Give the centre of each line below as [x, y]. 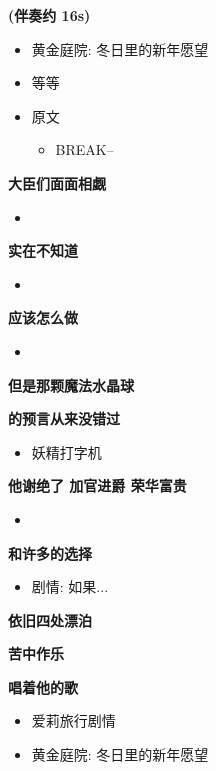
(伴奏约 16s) [49, 15]
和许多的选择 [50, 552]
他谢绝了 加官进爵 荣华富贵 [97, 485]
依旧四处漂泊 [50, 619]
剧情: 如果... [70, 586]
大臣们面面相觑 [57, 182]
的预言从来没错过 [64, 418]
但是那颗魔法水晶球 [71, 384]
